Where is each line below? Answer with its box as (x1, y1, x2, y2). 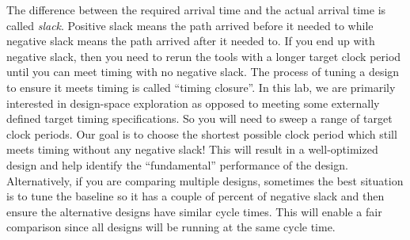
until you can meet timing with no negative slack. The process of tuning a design (6, 63, 400, 80)
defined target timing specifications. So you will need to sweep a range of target (6, 110, 393, 127)
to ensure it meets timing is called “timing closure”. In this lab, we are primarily (6, 78, 396, 95)
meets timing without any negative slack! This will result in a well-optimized (6, 141, 378, 158)
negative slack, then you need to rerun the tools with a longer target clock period (6, 48, 401, 64)
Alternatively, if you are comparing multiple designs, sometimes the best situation (6, 172, 404, 189)
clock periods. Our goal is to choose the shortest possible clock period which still (6, 125, 397, 142)
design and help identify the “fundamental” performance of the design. (6, 156, 348, 173)
